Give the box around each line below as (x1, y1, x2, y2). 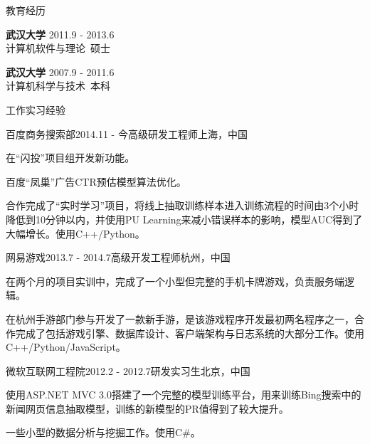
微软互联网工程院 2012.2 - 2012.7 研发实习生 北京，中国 (6, 363, 250, 378)
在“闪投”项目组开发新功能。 (6, 150, 135, 165)
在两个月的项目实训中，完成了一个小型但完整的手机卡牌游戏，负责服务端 (6, 273, 344, 288)
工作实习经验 (6, 102, 65, 117)
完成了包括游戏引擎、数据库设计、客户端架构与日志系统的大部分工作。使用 (15, 325, 364, 340)
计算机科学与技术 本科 (6, 78, 110, 93)
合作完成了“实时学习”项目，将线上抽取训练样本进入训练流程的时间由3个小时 (6, 198, 359, 213)
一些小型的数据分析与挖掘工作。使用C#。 (6, 425, 201, 440)
